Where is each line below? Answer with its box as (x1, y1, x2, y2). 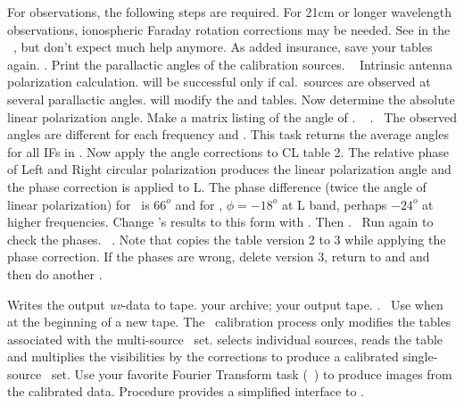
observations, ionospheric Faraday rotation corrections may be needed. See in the (7, 20, 451, 38)
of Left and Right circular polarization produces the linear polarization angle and (7, 160, 452, 178)
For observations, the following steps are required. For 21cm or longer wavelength (7, 3, 452, 21)
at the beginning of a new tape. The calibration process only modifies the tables (7, 312, 452, 331)
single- (402, 347, 438, 366)
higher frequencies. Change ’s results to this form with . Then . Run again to (7, 212, 434, 231)
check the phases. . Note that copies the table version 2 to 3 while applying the (7, 229, 446, 248)
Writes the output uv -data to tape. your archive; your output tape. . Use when (7, 294, 443, 313)
